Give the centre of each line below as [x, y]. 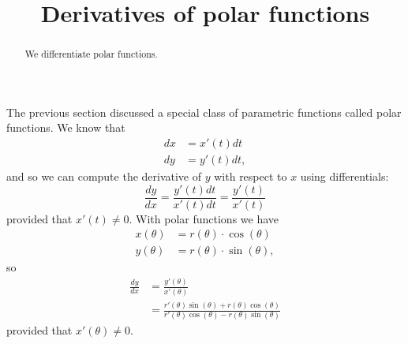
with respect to [251, 176]
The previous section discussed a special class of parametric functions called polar [204, 112]
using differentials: [344, 176]
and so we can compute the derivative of [104, 176]
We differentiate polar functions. [91, 54]
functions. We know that [66, 127]
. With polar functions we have [204, 218]
